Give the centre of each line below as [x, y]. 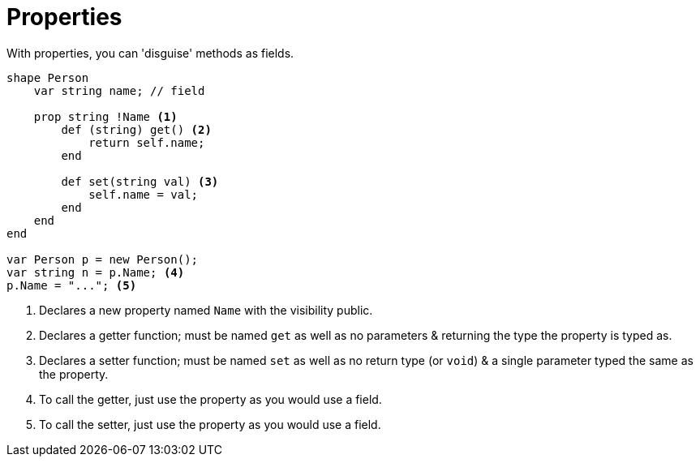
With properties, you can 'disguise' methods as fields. [150, 53]
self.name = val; [144, 194]
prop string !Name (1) [105, 116]
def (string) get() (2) [136, 129]
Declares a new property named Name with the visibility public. [206, 310]
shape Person [48, 77]
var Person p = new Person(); [103, 259]
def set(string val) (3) [140, 181]
